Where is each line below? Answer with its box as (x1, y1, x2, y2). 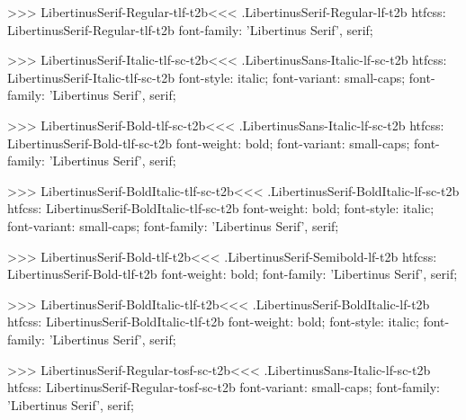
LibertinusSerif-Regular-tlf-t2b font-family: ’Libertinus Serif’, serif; (7, 20, 373, 39)
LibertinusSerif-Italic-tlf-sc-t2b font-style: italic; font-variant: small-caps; (7, 67, 406, 86)
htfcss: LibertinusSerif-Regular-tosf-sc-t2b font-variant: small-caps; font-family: (7, 378, 440, 397)
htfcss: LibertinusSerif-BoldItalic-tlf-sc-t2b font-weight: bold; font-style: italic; (7, 199, 435, 218)
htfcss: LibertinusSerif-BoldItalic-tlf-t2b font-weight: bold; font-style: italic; (7, 312, 419, 331)
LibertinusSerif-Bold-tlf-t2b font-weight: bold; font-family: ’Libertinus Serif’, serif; (7, 264, 458, 283)
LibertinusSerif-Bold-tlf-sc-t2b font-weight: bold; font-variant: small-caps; (7, 133, 410, 152)
